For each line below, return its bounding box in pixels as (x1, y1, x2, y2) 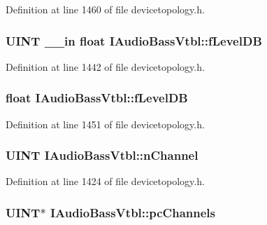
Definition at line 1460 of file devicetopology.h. (6, 2, 205, 16)
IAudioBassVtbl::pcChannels (50, 203, 215, 221)
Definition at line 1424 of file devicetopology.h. (6, 174, 205, 189)
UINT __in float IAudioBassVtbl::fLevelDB (6, 32, 262, 49)
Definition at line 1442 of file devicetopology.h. (6, 59, 205, 74)
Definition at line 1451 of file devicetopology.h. (6, 116, 205, 131)
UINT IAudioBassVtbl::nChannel (6, 146, 199, 164)
